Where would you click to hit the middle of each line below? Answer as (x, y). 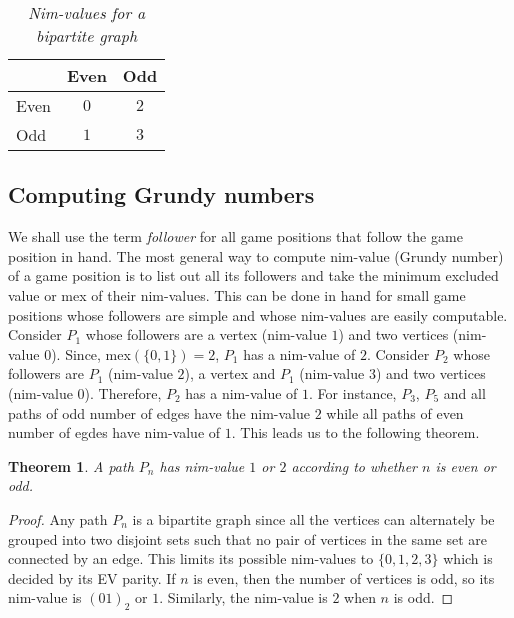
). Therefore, (123, 392)
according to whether (354, 465)
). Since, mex (91, 353)
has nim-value (202, 465)
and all (464, 392)
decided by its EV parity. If (92, 577)
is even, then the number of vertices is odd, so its (344, 577)
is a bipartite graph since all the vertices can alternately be (313, 518)
